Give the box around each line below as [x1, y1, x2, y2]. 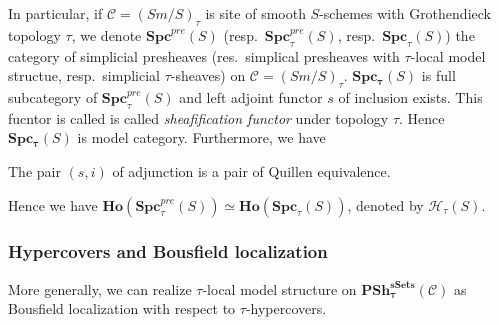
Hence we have [8, 194, 98, 215]
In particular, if [8, 3, 103, 23]
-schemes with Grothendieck [319, 3, 491, 23]
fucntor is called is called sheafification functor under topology [8, 107, 389, 128]
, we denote [71, 24, 142, 45]
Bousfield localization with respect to [8, 298, 236, 319]
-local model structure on [202, 278, 357, 299]
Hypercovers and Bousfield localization [8, 239, 328, 264]
